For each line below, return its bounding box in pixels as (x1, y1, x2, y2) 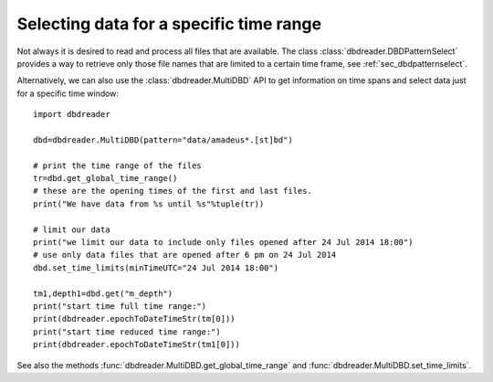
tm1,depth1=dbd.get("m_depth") (33, 288, 173, 299)
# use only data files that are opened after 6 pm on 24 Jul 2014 (33, 249, 337, 260)
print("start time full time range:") (33, 301, 207, 311)
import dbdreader (33, 110, 110, 120)
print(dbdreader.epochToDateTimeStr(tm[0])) (33, 313, 236, 324)
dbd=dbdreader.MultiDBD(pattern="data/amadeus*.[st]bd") (33, 134, 294, 145)
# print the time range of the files (33, 160, 203, 171)
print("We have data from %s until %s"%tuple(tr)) (33, 198, 265, 209)
